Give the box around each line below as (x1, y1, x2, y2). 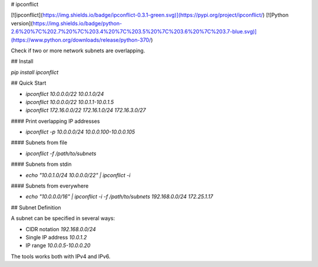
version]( (11, 19, 33, 26)
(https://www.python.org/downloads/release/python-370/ (11, 36, 151, 44)
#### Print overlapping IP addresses (11, 118, 100, 125)
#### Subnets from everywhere (11, 182, 89, 189)
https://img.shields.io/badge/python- (32, 19, 122, 26)
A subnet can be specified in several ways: (11, 215, 115, 222)
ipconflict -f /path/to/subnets (25, 150, 97, 157)
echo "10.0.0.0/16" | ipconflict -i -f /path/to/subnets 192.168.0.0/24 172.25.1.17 (25, 193, 213, 200)
